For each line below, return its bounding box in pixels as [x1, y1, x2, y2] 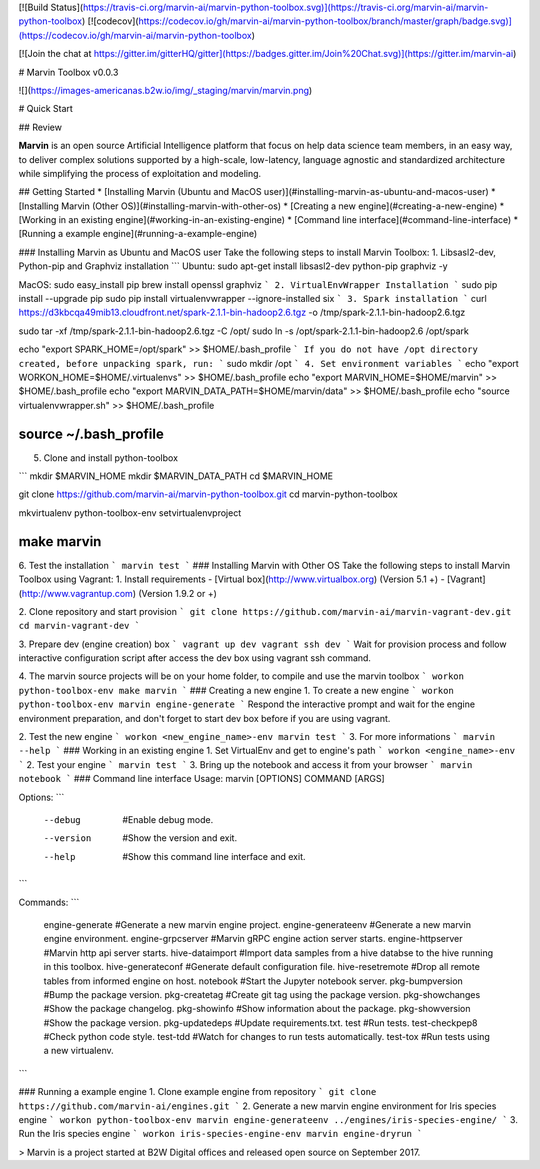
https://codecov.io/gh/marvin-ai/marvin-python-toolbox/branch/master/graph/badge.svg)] [138, 15, 512, 27]
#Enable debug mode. [122, 814, 214, 825]
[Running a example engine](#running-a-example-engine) [18, 228, 258, 240]
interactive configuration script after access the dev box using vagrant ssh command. [18, 652, 372, 664]
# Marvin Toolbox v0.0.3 [18, 66, 119, 78]
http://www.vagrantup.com [21, 587, 134, 599]
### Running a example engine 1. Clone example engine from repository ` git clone [18, 1086, 377, 1098]
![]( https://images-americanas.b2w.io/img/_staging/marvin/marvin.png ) [18, 84, 313, 96]
